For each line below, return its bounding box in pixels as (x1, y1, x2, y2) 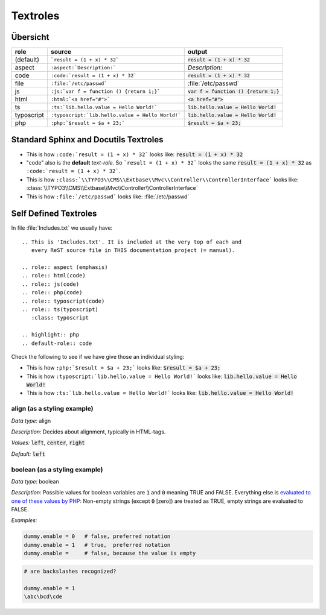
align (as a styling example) (11, 405, 94, 413)
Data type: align (11, 417, 51, 424)
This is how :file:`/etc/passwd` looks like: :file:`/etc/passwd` (26, 193, 190, 200)
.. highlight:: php (22, 332, 80, 338)
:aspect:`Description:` (50, 64, 116, 71)
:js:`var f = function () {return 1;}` (50, 88, 161, 95)
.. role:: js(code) (22, 280, 80, 288)
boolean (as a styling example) (11, 465, 103, 473)
